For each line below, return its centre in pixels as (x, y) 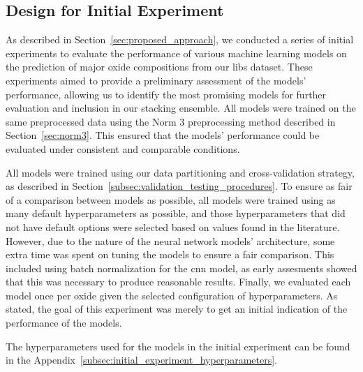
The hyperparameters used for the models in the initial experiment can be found (178, 346)
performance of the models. (64, 323)
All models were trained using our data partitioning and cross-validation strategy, (180, 172)
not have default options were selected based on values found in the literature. (173, 226)
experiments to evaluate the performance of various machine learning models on (176, 53)
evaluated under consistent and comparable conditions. (123, 148)
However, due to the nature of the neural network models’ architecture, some (170, 240)
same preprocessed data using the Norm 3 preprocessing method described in (171, 121)
